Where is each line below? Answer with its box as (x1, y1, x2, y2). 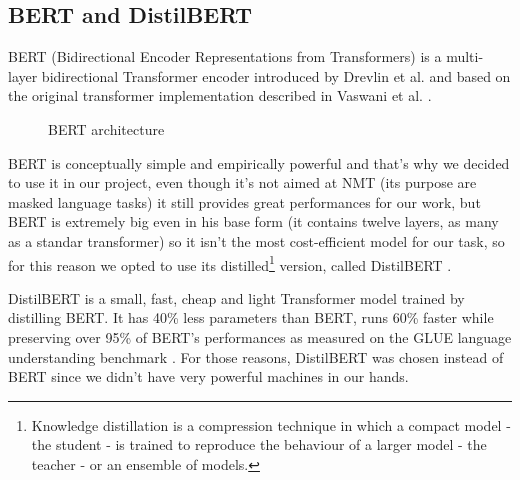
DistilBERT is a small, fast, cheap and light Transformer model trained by (8, 287, 465, 308)
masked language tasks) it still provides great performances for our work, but (8, 191, 481, 212)
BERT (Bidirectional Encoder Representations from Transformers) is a (8, 46, 442, 67)
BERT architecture (48, 118, 165, 139)
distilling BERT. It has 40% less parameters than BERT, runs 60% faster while (8, 307, 494, 328)
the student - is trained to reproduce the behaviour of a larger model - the (31, 434, 487, 455)
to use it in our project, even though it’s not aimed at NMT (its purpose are (8, 172, 477, 193)
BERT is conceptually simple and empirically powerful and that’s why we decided (8, 152, 510, 173)
